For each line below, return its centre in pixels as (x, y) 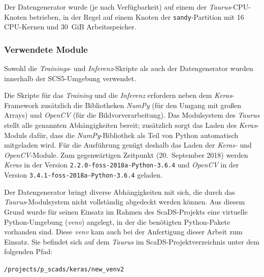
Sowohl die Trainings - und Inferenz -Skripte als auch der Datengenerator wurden (129, 68)
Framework (21, 105)
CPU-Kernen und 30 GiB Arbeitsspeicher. (70, 27)
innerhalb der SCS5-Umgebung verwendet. (70, 78)
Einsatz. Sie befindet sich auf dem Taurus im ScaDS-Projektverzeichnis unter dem (132, 241)
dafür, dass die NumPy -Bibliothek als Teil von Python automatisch (134, 135)
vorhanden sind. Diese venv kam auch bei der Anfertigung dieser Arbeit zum (123, 232)
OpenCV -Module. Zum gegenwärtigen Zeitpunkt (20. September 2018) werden (126, 154)
